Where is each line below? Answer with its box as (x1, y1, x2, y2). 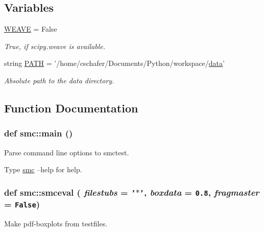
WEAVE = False (4, 24, 57, 34)
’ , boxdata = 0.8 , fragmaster (139, 185, 259, 198)
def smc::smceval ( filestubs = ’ (4, 185, 136, 198)
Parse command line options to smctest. (4, 147, 129, 157)
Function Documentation (4, 100, 138, 115)
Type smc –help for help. (4, 164, 82, 175)
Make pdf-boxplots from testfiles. (4, 218, 108, 229)
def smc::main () (4, 127, 73, 140)
